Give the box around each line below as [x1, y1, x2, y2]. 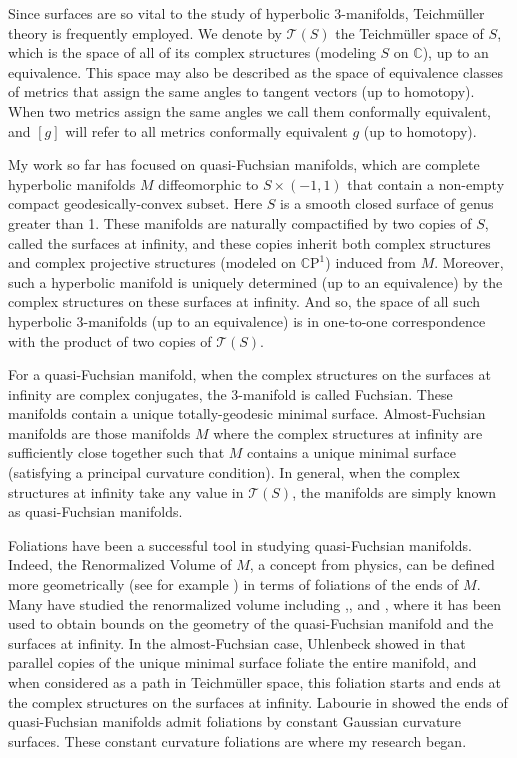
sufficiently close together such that [8, 442, 225, 463]
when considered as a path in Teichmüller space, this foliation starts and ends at [8, 672, 501, 692]
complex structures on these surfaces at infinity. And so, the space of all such [8, 291, 481, 312]
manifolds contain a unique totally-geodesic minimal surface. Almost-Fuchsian [8, 403, 486, 424]
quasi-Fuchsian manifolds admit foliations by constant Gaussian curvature [8, 711, 461, 732]
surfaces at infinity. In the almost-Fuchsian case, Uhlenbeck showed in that [8, 632, 466, 653]
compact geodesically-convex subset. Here [8, 193, 263, 214]
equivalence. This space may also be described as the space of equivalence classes [8, 61, 503, 82]
